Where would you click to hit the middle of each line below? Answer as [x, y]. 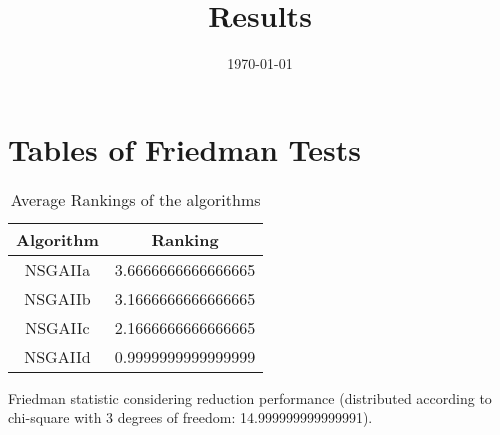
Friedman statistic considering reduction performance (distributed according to [250, 397]
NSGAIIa [57, 269]
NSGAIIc [57, 327]
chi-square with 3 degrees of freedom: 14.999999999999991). [190, 417]
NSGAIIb [57, 298]
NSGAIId [57, 356]
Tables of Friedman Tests [184, 148]
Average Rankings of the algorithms [135, 199]
